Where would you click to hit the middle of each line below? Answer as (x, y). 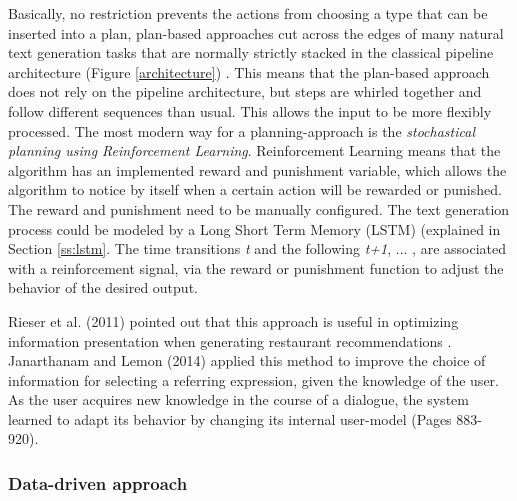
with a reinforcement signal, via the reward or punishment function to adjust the (256, 267)
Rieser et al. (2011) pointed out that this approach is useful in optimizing (233, 320)
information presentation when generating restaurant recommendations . (230, 340)
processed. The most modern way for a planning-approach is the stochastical (241, 130)
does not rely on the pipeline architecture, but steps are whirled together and (245, 91)
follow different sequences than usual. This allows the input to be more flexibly (250, 110)
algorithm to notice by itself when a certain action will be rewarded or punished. (255, 189)
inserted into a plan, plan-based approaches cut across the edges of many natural (256, 32)
